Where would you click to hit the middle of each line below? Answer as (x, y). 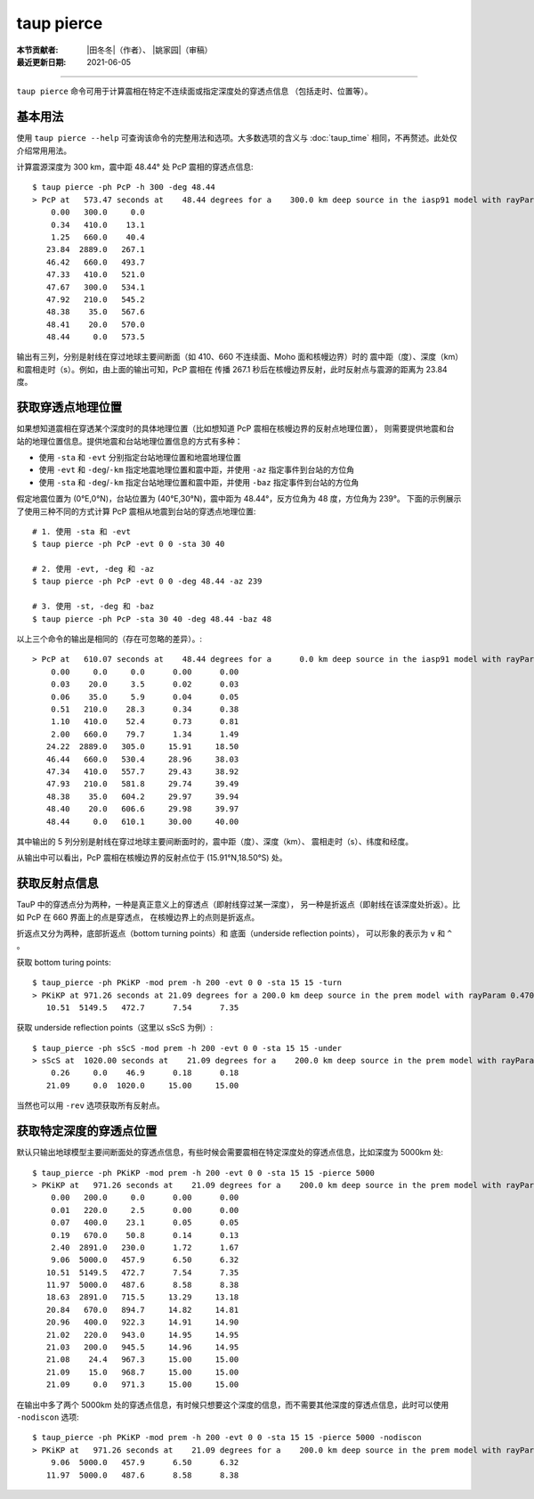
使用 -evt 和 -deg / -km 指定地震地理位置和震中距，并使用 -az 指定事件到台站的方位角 (197, 470)
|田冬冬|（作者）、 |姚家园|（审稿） (150, 50)
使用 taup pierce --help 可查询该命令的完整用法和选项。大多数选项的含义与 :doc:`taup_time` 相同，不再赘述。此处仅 (237, 138)
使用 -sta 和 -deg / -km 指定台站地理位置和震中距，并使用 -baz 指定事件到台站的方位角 (199, 482)
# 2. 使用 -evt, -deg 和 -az (93, 569)
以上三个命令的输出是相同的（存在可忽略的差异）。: (109, 639)
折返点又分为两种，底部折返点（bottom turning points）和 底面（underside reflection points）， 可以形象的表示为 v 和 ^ (235, 933)
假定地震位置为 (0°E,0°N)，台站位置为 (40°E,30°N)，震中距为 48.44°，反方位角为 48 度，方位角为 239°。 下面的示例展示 (239, 499)
